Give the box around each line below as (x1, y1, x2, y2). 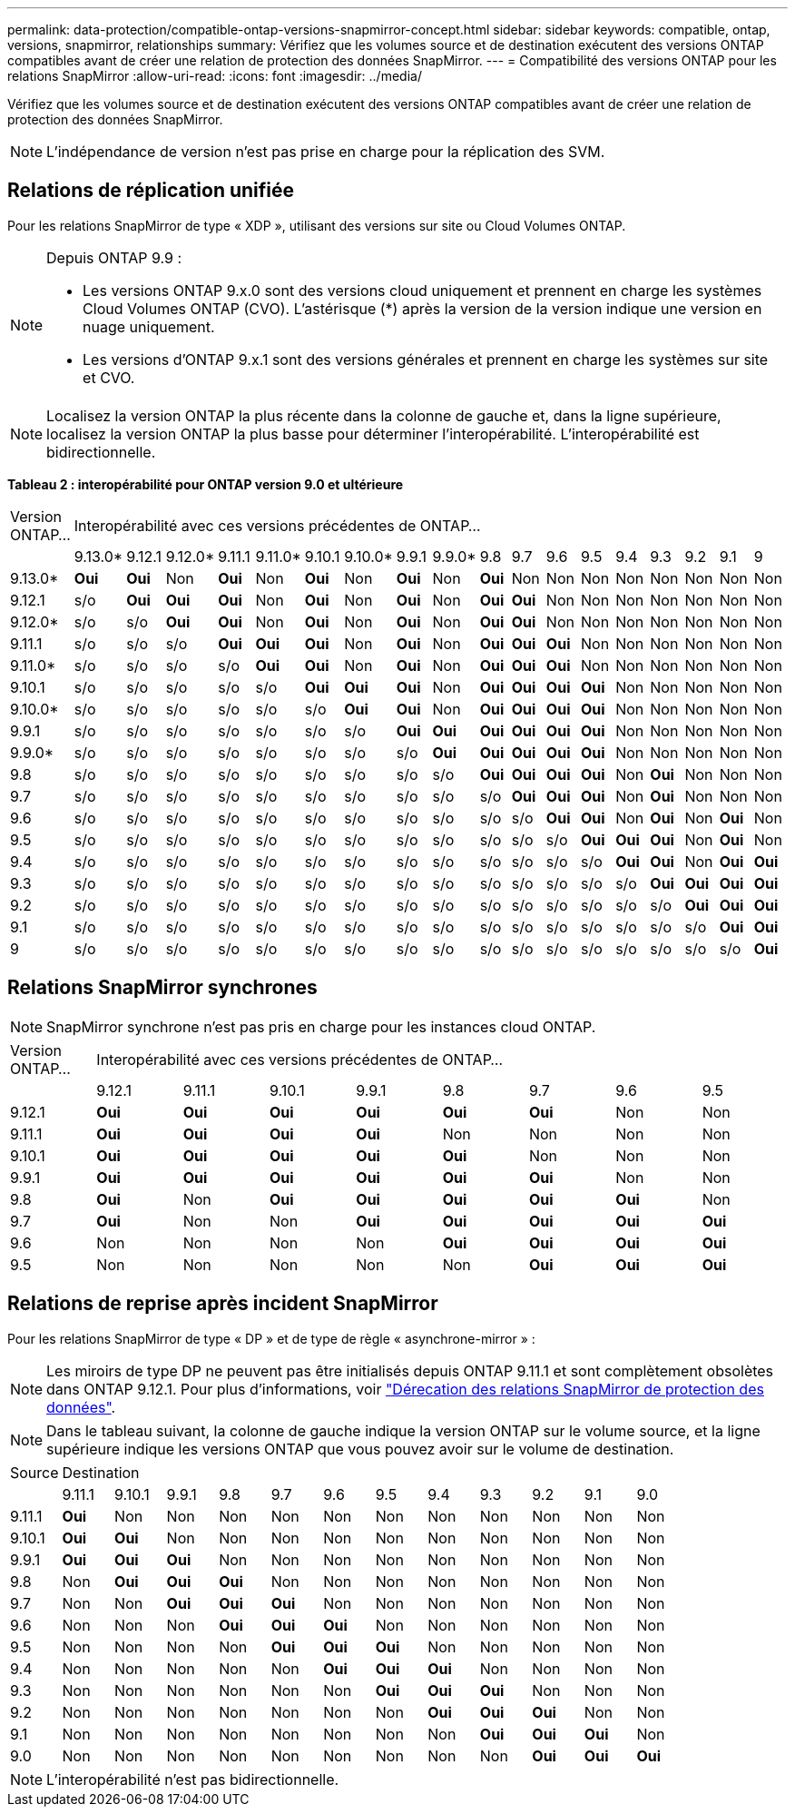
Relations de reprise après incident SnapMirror (7, 1292, 438, 1316)
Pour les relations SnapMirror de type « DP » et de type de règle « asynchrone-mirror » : (7, 1330, 535, 1346)
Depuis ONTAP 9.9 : (46, 248, 182, 267)
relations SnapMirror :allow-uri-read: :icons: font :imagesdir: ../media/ (7, 68, 422, 84)
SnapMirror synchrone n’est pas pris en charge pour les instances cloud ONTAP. (46, 1017, 596, 1036)
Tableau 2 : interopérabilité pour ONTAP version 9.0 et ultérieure (7, 476, 404, 492)
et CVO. (83, 368, 135, 387)
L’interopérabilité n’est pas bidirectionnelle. (46, 1770, 339, 1789)
